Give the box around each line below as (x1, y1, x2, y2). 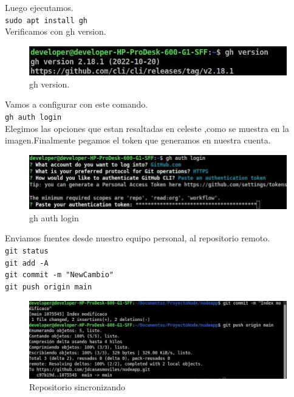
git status (5, 246, 49, 255)
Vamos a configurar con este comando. (5, 98, 148, 111)
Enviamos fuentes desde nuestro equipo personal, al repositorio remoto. (5, 232, 270, 244)
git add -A (5, 258, 49, 268)
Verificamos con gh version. (5, 25, 106, 38)
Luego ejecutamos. (5, 1, 73, 13)
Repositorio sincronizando (29, 381, 125, 393)
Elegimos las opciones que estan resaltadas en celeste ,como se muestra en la (5, 122, 289, 134)
